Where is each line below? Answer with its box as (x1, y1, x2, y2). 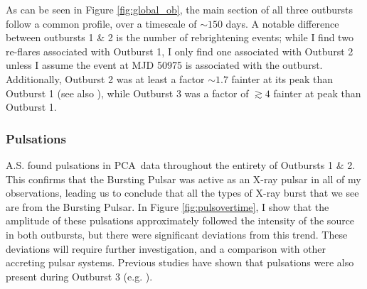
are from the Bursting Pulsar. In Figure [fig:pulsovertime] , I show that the (6, 199, 329, 214)
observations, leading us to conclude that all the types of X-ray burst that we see (6, 185, 359, 200)
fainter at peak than (273, 85, 361, 100)
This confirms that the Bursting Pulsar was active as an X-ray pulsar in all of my (6, 171, 361, 186)
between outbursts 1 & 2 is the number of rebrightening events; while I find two (6, 30, 353, 45)
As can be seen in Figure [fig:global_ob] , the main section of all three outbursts (6, 2, 353, 16)
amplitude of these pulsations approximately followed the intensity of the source (6, 213, 355, 228)
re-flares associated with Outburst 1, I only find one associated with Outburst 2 (6, 43, 353, 58)
